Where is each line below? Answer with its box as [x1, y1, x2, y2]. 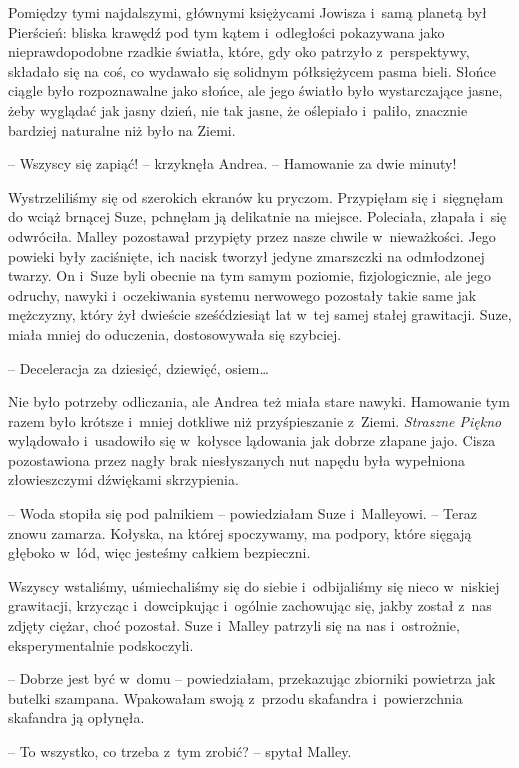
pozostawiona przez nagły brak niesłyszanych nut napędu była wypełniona [8, 449, 466, 470]
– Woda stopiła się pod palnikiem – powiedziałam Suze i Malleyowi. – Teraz [8, 503, 477, 524]
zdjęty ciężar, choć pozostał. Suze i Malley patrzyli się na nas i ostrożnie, [8, 615, 460, 636]
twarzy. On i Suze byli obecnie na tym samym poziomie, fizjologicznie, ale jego [8, 265, 492, 286]
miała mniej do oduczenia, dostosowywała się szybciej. [8, 323, 342, 344]
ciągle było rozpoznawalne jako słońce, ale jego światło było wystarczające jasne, [8, 80, 503, 101]
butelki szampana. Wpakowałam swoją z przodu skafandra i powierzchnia [8, 687, 463, 708]
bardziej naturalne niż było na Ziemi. [8, 119, 236, 140]
